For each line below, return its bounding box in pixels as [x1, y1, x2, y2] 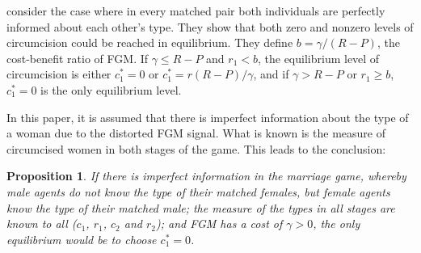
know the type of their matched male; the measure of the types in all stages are [6, 199, 395, 216]
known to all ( [6, 215, 77, 232]
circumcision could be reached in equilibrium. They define [6, 34, 293, 51]
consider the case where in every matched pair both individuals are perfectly [6, 2, 385, 19]
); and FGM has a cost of [155, 215, 283, 232]
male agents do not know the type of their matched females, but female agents [6, 183, 390, 200]
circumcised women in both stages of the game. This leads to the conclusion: [6, 140, 386, 157]
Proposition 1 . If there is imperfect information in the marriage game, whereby [6, 167, 406, 184]
